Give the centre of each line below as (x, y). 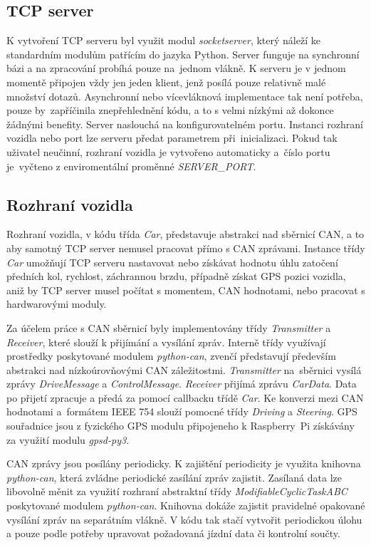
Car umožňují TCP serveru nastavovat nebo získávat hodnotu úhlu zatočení (172, 262)
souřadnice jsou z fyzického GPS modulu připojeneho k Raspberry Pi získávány (181, 426)
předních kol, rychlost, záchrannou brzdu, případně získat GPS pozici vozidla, (176, 276)
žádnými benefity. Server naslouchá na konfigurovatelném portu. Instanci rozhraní (185, 124)
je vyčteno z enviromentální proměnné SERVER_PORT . (131, 166)
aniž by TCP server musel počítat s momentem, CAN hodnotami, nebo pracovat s (186, 290)
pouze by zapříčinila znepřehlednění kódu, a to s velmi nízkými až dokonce (170, 110)
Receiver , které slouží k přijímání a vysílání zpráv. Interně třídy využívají (166, 342)
